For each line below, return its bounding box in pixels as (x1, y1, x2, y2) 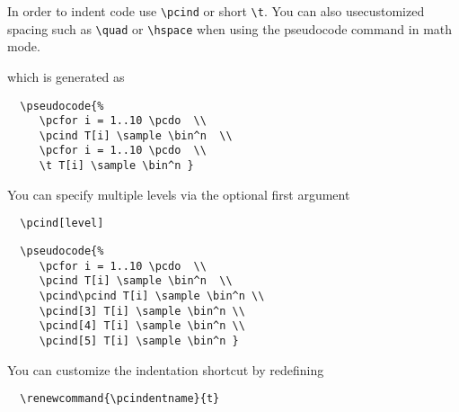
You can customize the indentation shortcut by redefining (7, 360, 324, 379)
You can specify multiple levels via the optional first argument (7, 184, 350, 203)
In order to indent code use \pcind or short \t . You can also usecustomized (7, 2, 425, 20)
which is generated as (7, 67, 125, 85)
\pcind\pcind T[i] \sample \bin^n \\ (39, 290, 265, 302)
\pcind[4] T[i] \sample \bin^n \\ (39, 319, 245, 333)
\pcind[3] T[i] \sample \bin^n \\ (39, 304, 245, 318)
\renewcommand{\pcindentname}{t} (20, 392, 220, 406)
